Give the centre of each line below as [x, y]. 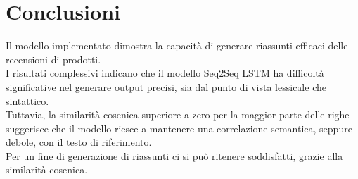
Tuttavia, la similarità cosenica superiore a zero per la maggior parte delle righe [178, 115]
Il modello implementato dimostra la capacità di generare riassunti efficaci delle [177, 45]
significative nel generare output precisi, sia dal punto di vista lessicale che [166, 86]
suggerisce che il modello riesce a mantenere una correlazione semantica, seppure [179, 128]
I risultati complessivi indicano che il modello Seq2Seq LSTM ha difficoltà [165, 73]
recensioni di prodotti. [53, 59]
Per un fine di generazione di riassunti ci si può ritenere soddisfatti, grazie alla [174, 155]
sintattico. [27, 100]
